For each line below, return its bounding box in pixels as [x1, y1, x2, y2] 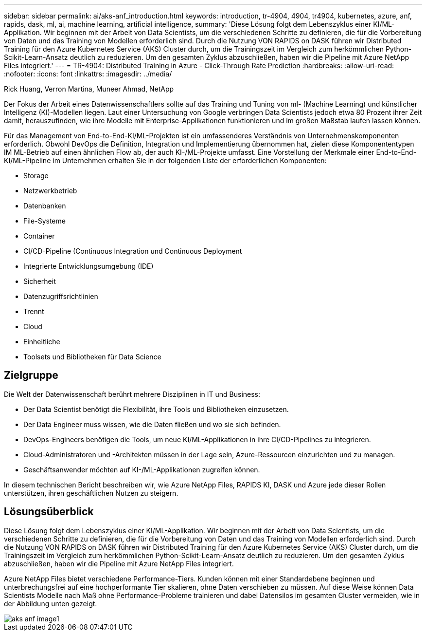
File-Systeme [23, 217, 66, 225]
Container [23, 232, 55, 240]
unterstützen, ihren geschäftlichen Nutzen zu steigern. [4, 488, 178, 497]
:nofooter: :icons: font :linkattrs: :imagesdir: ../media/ [4, 70, 172, 78]
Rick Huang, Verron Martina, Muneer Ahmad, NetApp [4, 85, 174, 93]
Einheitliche [23, 337, 60, 346]
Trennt [23, 307, 44, 316]
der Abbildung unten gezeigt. [4, 599, 97, 608]
